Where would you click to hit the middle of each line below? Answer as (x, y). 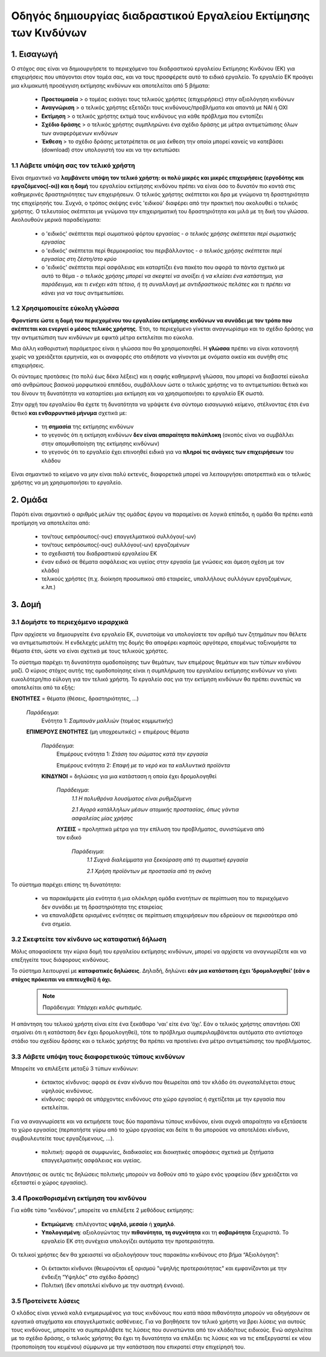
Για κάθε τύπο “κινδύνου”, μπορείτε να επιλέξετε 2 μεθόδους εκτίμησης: (103, 1210)
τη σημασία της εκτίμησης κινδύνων (88, 427)
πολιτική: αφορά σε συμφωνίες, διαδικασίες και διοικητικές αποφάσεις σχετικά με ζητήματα (158, 1152)
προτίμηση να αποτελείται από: (51, 523)
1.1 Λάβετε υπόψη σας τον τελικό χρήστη (73, 166)
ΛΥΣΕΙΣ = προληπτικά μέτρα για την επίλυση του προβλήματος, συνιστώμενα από (161, 829)
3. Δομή (26, 604)
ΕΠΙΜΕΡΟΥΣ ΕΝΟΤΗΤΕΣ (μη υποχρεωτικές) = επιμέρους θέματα (108, 732)
